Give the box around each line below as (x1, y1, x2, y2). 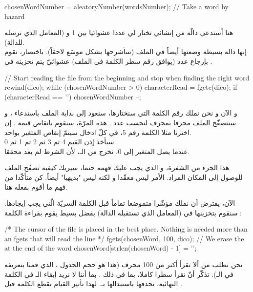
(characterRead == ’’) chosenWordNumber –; (4, 91, 141, 101)
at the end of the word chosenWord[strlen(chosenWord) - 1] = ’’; (4, 243, 197, 253)
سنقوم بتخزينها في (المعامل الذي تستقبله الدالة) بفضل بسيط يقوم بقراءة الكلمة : (4, 207, 242, 217)
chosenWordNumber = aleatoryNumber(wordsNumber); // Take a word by (4, 1, 229, 11)
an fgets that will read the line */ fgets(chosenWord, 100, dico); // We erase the (4, 233, 244, 243)
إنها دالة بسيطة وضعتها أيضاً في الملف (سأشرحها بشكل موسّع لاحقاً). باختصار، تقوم (4, 46, 247, 57)
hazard (4, 11, 25, 21)
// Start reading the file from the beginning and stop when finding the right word (4, 72, 250, 82)
